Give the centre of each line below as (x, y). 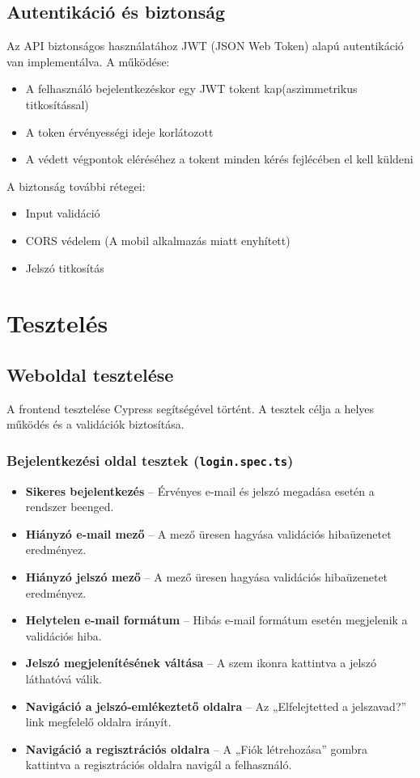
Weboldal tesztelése (90, 374)
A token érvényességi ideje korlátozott (119, 131)
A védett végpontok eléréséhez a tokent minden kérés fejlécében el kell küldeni (219, 159)
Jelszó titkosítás (65, 267)
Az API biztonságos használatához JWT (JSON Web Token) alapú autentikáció (205, 46)
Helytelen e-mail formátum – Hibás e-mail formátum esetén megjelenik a (216, 620)
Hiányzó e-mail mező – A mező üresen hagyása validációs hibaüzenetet (208, 533)
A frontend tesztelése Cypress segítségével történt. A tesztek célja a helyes (191, 408)
